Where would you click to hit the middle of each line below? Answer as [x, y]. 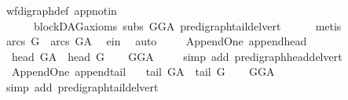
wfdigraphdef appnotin [61, 10]
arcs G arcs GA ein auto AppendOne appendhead [156, 41]
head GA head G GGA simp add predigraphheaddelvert [177, 56]
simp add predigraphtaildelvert [82, 86]
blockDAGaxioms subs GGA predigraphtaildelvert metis [187, 25]
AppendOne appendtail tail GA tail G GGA [143, 71]
